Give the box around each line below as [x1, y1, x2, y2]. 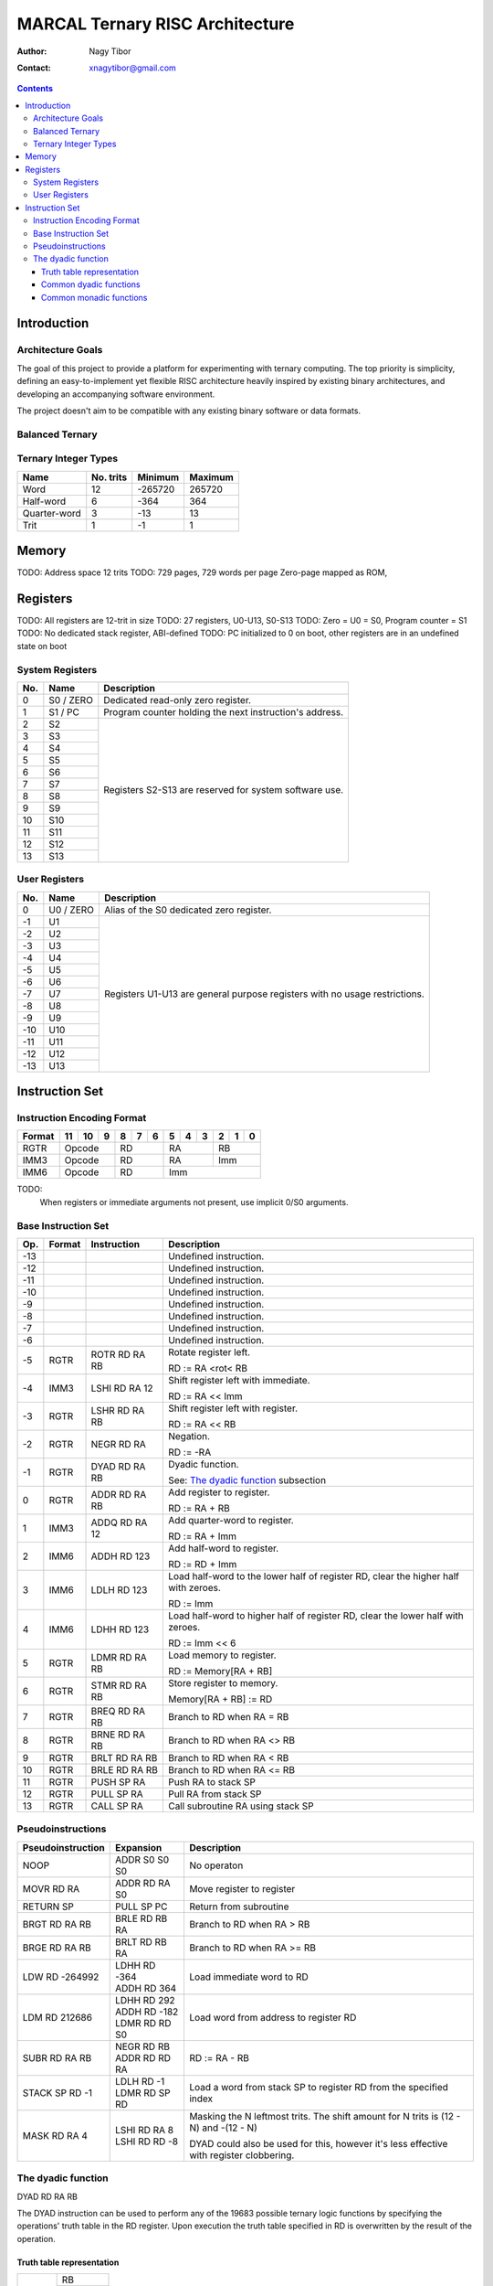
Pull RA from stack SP [167, 1788, 262, 1800]
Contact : [16, 62, 52, 73]
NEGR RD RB [114, 2040, 171, 2053]
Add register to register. [167, 1486, 270, 1499]
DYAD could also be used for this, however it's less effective [188, 2137, 448, 2150]
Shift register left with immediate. [167, 1374, 310, 1386]
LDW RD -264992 [22, 1971, 100, 1983]
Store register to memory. [167, 1677, 278, 1689]
